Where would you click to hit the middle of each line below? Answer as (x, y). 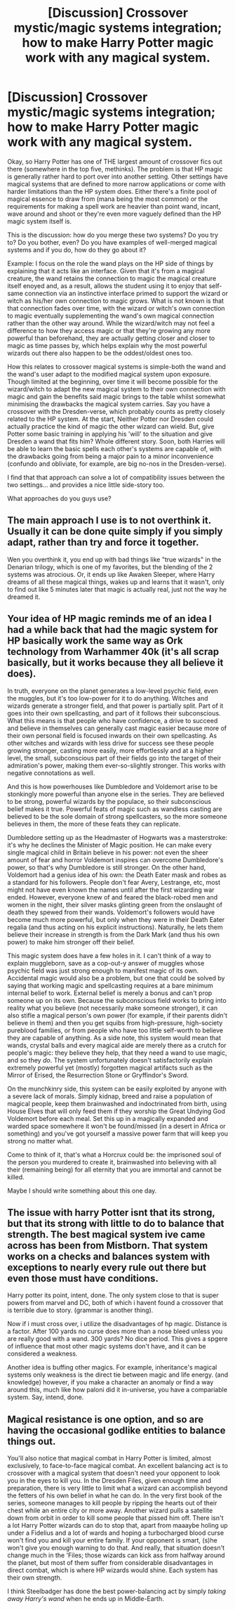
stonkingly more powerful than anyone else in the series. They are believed (116, 794)
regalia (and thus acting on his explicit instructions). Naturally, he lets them (115, 927)
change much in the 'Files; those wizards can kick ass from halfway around (116, 1555)
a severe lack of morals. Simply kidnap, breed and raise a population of (110, 1096)
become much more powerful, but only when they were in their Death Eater (116, 919)
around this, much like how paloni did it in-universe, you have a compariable (117, 1390)
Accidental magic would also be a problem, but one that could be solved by (116, 978)
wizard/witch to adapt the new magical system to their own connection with (116, 389)
